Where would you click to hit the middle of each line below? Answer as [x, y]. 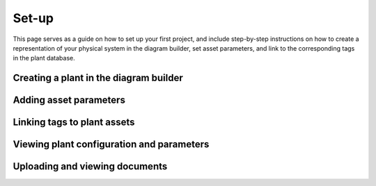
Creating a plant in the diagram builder [98, 78]
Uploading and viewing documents [90, 167]
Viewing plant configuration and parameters [111, 145]
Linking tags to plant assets [74, 122]
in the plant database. [44, 58]
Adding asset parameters [69, 100]
